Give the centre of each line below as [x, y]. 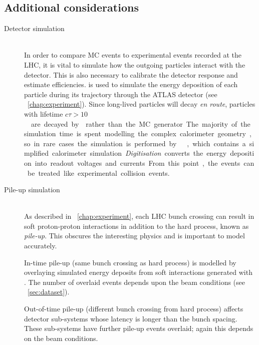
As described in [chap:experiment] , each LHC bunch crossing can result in [139, 216]
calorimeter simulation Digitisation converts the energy [140, 153]
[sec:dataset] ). [49, 292]
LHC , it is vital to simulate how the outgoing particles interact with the [135, 64]
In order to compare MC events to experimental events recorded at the [133, 55]
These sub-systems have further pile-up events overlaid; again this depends [139, 328]
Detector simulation [34, 28]
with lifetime [44, 113]
